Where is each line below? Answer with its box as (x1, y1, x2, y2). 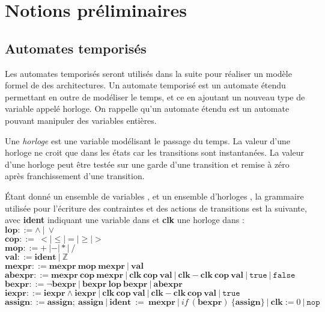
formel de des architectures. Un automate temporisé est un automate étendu (5, 79, 286, 91)
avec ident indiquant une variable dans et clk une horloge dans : (5, 213, 245, 226)
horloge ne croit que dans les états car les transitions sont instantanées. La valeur (5, 146, 305, 159)
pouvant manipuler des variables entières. (5, 114, 157, 126)
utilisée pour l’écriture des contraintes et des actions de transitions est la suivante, (5, 201, 307, 214)
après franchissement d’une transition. (5, 170, 145, 182)
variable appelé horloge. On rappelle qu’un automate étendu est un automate (5, 102, 290, 115)
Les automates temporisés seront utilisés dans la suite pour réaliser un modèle (5, 67, 292, 79)
